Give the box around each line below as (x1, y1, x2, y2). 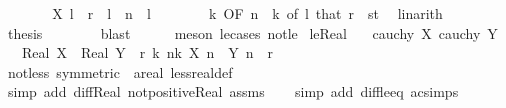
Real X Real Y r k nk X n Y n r (21, 42, 273, 63)
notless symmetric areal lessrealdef (7, 61, 233, 82)
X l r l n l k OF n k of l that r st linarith (52, 3, 443, 23)
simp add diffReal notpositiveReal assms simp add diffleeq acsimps (7, 81, 459, 102)
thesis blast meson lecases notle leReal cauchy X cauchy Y (7, 22, 498, 43)
